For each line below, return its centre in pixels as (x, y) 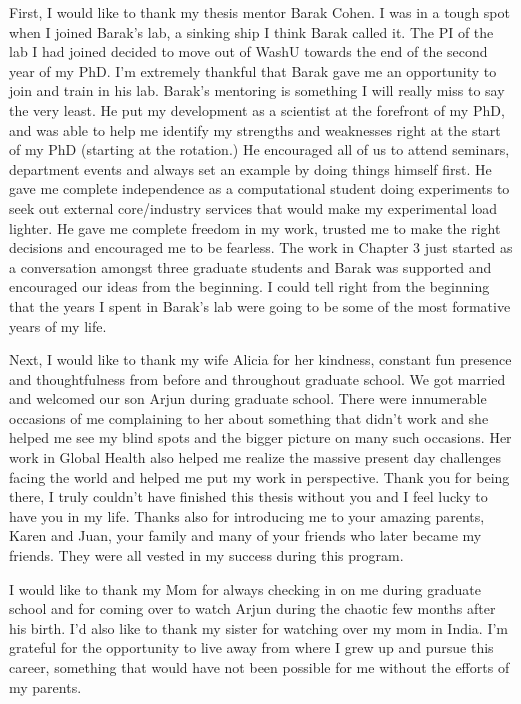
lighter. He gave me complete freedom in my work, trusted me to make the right (255, 227)
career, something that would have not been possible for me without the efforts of (259, 667)
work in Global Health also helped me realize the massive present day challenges (255, 457)
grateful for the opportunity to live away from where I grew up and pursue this (251, 647)
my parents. (45, 686)
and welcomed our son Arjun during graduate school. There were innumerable (248, 398)
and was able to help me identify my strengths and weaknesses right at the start (255, 129)
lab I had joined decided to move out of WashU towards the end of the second (248, 51)
